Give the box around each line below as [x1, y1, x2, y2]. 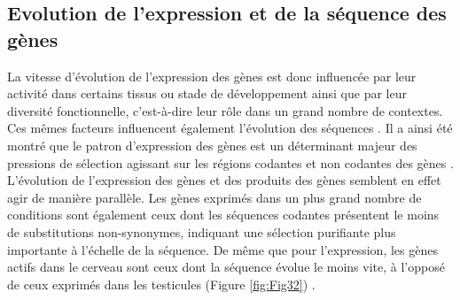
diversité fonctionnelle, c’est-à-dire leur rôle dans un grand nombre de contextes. [7, 101, 443, 119]
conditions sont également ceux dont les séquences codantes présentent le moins [7, 205, 440, 224]
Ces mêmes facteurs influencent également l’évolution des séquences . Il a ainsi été [7, 119, 453, 137]
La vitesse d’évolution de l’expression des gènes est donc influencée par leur [7, 66, 417, 85]
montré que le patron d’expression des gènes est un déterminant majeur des [7, 135, 417, 154]
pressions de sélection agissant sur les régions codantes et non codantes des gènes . [7, 153, 454, 172]
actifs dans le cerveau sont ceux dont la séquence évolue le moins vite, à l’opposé [7, 258, 445, 276]
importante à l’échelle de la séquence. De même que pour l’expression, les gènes [7, 240, 438, 258]
